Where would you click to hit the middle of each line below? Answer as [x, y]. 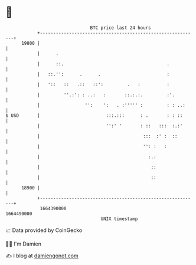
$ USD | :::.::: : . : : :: [94, 115]
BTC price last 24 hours [120, 28]
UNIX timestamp [119, 219]
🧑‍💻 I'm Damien [24, 244]
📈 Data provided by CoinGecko [44, 230]
